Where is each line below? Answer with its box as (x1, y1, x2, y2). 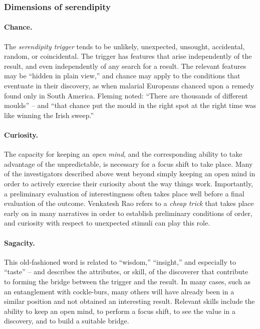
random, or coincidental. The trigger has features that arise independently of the (4, 51, 252, 61)
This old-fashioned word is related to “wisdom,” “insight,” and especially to (4, 256, 236, 267)
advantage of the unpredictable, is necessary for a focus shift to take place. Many (4, 158, 253, 169)
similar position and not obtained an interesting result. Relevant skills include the (4, 296, 255, 306)
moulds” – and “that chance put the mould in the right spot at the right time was (4, 100, 256, 111)
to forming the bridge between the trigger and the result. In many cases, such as (4, 276, 251, 286)
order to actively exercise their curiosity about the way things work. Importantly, (4, 178, 253, 188)
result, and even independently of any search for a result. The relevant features (4, 60, 246, 71)
